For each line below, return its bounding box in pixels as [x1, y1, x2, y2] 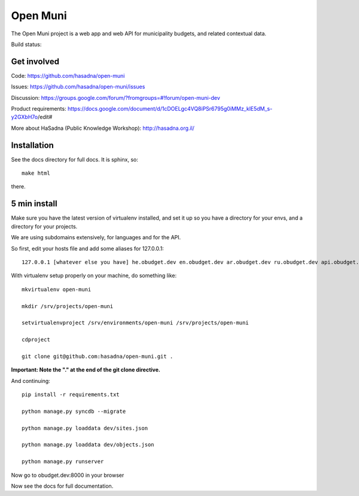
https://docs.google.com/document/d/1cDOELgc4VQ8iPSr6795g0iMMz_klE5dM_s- [67, 105, 273, 112]
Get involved [11, 56, 60, 66]
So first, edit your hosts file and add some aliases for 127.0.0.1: [11, 245, 164, 252]
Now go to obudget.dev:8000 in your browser [11, 471, 124, 479]
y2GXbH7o [11, 114, 38, 121]
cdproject [22, 336, 50, 343]
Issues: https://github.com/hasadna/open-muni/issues [11, 83, 145, 90]
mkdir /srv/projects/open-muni [22, 303, 114, 309]
